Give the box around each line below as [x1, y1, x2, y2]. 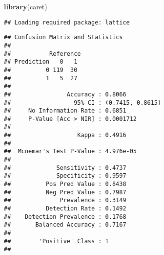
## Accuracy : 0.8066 [4, 91, 126, 98]
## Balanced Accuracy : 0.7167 [4, 221, 126, 229]
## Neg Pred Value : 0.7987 [4, 188, 126, 196]
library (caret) [4, 1, 47, 11]
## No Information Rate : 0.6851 [4, 107, 126, 115]
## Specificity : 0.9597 [4, 172, 126, 180]
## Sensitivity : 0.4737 [4, 164, 126, 171]
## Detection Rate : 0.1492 [4, 205, 126, 212]
